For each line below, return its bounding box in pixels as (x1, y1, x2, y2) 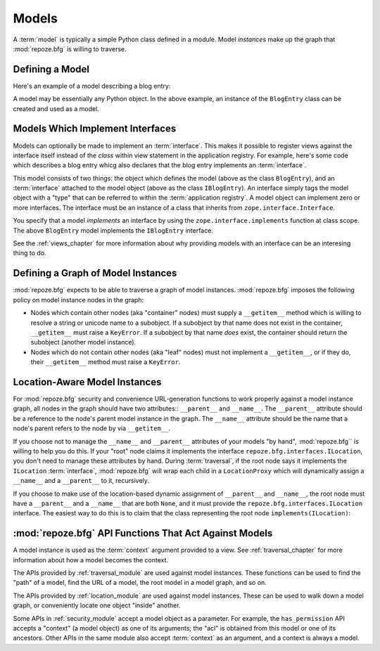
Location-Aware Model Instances (13, 376, 162, 388)
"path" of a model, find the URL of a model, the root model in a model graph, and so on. (13, 579, 267, 587)
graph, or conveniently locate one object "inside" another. (13, 601, 181, 610)
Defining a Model (13, 63, 90, 75)
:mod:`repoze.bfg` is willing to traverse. (13, 44, 127, 53)
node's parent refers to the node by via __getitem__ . (13, 424, 171, 432)
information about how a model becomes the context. (13, 555, 169, 564)
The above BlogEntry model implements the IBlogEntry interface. (13, 226, 214, 235)
